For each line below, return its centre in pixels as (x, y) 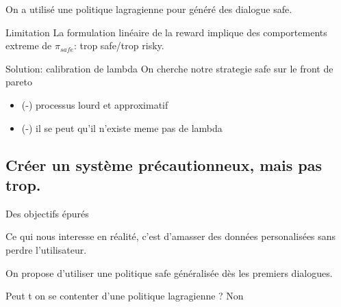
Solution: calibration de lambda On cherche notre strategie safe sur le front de (169, 68)
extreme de (29, 45)
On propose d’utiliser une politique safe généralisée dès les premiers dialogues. (169, 272)
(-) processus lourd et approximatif (95, 104)
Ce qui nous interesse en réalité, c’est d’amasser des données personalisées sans (171, 236)
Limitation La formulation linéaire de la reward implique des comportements (166, 32)
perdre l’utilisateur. (46, 249)
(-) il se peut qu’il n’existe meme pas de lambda (122, 128)
